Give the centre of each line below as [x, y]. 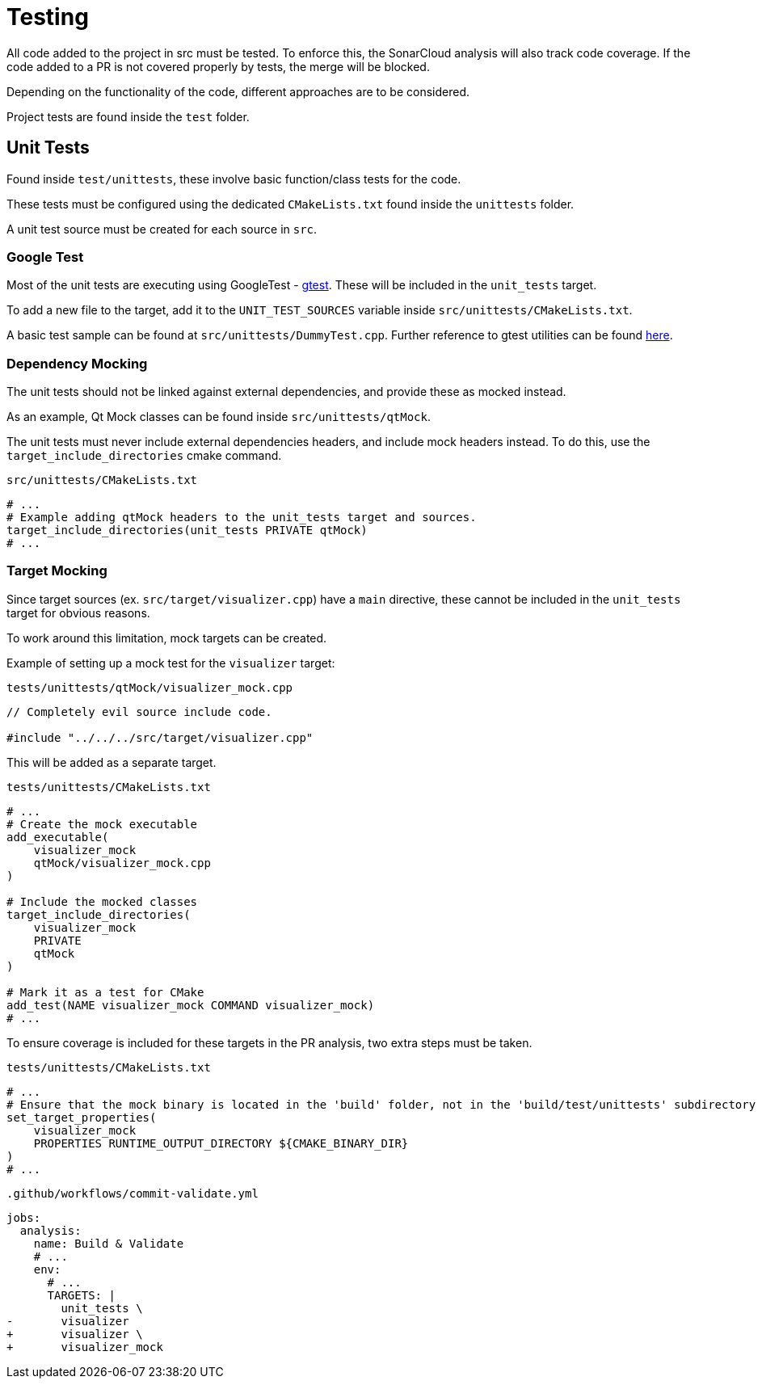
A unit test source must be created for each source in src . [162, 229]
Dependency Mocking [77, 363]
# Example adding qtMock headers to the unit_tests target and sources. [242, 518]
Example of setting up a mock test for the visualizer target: [171, 663]
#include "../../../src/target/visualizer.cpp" [160, 737]
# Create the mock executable [102, 824]
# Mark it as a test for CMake [105, 992]
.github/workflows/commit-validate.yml [133, 1193]
